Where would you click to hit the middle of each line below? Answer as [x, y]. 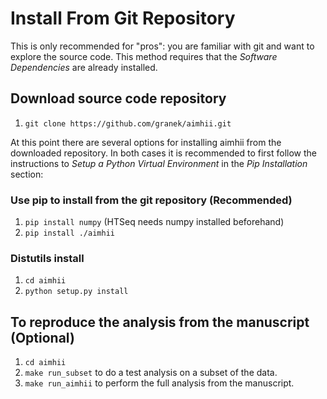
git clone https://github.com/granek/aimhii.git [128, 123]
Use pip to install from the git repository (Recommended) [151, 200]
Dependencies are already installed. [84, 67]
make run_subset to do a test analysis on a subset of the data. [151, 373]
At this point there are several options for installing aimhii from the [146, 142]
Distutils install [47, 258]
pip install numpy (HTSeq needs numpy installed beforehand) [154, 222]
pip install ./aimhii [69, 233]
